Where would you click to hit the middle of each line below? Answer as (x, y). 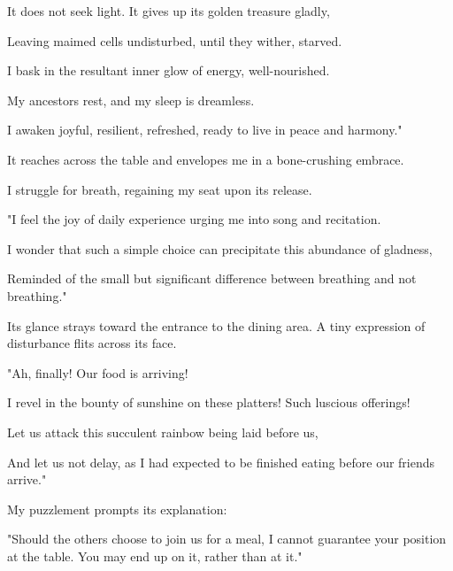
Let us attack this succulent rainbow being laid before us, (163, 432)
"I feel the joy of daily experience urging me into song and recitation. (194, 219)
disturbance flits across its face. (92, 343)
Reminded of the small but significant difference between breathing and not (212, 278)
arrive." (27, 479)
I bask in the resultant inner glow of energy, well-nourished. (169, 70)
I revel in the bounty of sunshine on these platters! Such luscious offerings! (209, 402)
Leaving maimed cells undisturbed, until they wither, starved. (175, 40)
